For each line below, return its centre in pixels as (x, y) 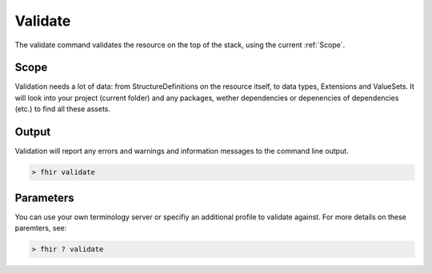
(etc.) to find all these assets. (63, 109)
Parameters (44, 197)
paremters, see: (41, 228)
